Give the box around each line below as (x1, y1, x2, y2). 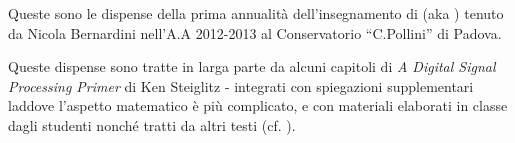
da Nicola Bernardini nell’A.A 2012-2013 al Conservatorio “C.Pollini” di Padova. (8, 22, 502, 43)
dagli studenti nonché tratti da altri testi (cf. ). (8, 114, 296, 135)
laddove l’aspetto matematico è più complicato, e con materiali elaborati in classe (8, 95, 508, 116)
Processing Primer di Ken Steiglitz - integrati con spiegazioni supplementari (8, 75, 474, 96)
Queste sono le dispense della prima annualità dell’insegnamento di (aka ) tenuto (8, 3, 504, 23)
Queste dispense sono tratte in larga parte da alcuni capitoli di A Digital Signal (8, 56, 496, 77)
